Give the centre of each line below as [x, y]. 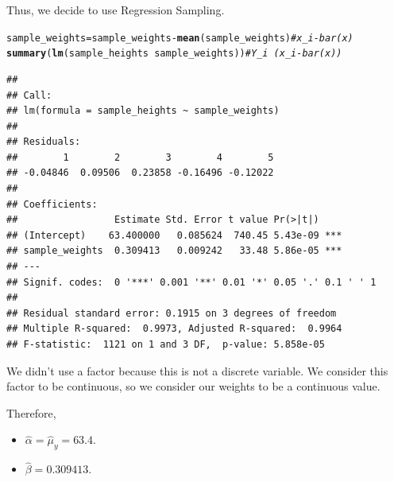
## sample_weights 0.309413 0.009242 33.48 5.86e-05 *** [174, 251]
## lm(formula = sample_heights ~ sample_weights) [143, 111]
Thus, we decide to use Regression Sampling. [116, 10]
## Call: [29, 95]
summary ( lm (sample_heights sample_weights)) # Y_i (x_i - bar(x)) [174, 54]
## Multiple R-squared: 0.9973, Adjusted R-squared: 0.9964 [174, 329]
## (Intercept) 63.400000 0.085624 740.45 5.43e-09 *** [174, 235]
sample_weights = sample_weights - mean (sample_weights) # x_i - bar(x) [180, 38]
